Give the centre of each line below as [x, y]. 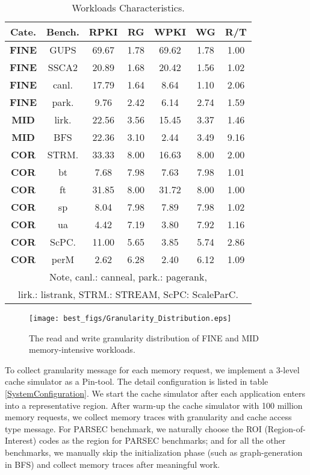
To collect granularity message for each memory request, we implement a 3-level [152, 369]
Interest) [21, 440]
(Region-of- [285, 428]
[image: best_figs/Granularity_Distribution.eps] [130, 318]
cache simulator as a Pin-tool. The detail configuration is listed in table [137, 381]
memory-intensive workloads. [82, 349]
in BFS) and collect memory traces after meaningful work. [113, 464]
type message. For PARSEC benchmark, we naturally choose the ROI [133, 428]
